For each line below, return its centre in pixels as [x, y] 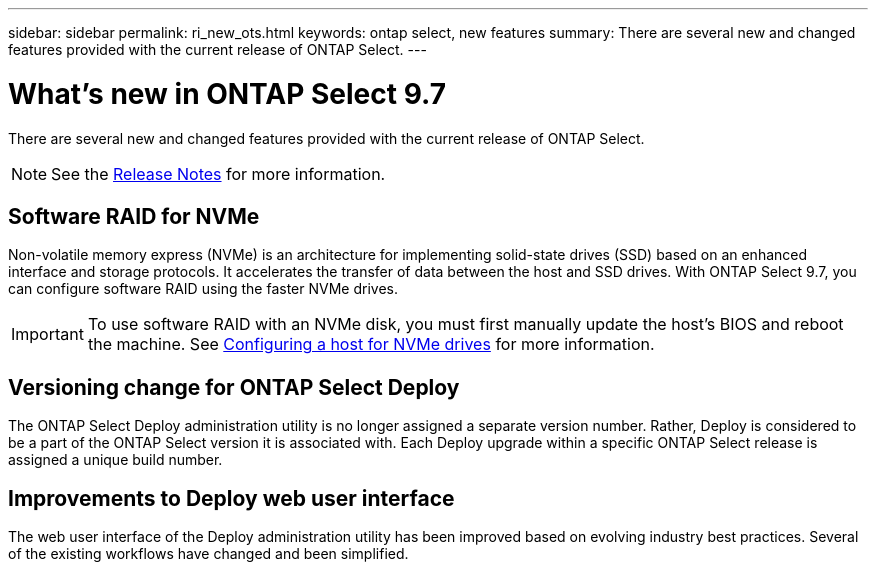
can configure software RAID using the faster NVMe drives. [203, 289]
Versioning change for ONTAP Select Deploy [234, 387]
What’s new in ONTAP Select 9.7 [227, 93]
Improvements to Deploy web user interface [231, 498]
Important [47, 334]
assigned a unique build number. [115, 460]
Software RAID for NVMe [134, 216]
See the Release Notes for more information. [218, 173]
